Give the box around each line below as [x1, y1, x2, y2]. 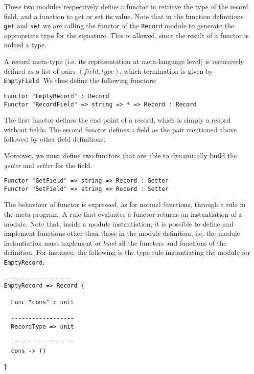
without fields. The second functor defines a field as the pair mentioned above [4, 124, 237, 134]
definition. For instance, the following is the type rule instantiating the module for [4, 247, 251, 257]
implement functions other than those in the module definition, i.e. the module [4, 228, 240, 238]
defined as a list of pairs [4, 65, 76, 76]
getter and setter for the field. [4, 160, 92, 170]
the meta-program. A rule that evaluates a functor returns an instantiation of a [4, 209, 242, 219]
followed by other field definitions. [4, 134, 106, 144]
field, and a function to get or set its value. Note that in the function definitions [4, 11, 244, 21]
